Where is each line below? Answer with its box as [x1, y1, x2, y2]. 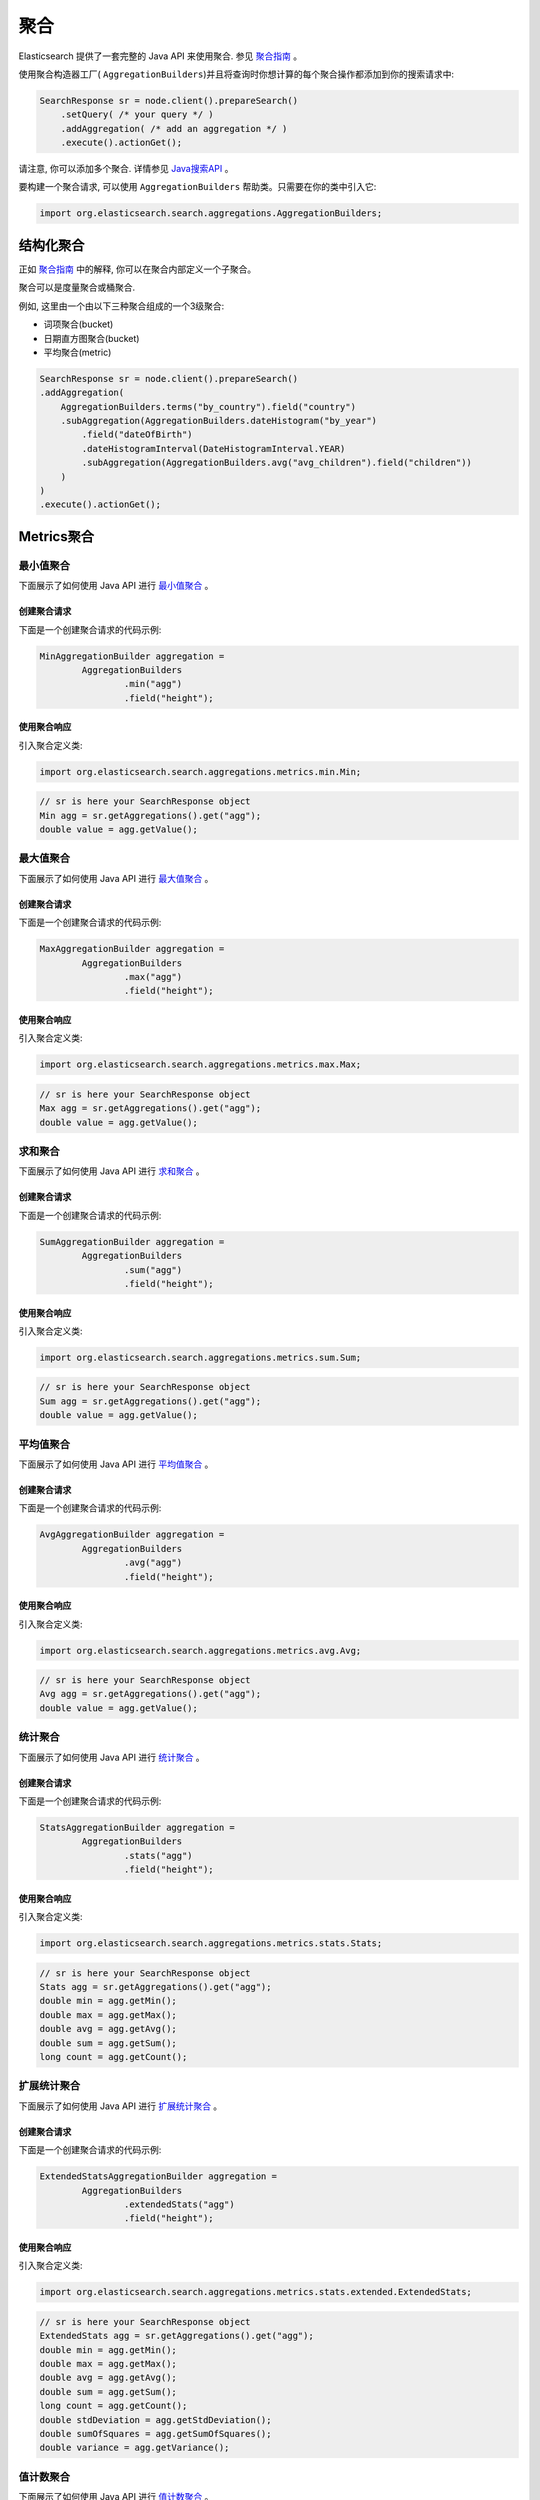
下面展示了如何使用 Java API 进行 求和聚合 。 [18, 1165, 205, 1177]
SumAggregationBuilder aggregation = [39, 1236, 225, 1247]
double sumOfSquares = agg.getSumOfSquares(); [39, 2428, 272, 2439]
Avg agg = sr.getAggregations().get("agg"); [39, 1688, 262, 1700]
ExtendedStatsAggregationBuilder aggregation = [39, 2171, 277, 2182]
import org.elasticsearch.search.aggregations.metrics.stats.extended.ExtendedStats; [39, 2286, 472, 2298]
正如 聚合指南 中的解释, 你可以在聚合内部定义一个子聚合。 [18, 263, 257, 275]
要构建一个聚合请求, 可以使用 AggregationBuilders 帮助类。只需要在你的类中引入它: [18, 181, 377, 193]
